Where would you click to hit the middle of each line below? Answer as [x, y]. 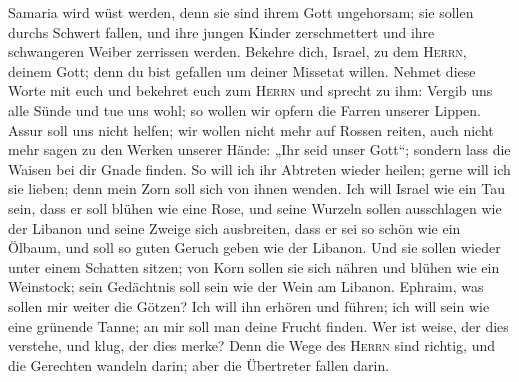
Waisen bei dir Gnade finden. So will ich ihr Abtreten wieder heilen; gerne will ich [259, 168]
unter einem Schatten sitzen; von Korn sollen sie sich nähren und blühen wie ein [254, 266]
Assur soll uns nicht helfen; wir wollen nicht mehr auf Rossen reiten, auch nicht [251, 129]
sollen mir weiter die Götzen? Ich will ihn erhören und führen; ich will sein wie [249, 305]
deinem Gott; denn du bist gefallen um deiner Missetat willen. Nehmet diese [242, 70]
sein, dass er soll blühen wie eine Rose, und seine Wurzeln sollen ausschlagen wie [255, 207]
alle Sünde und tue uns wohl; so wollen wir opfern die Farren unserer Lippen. [245, 109]
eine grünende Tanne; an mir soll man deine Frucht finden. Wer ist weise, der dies [258, 325]
